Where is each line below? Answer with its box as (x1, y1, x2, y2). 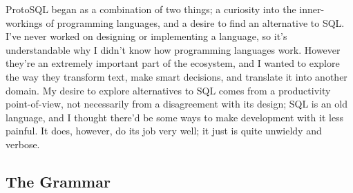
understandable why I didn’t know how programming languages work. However (6, 42, 341, 57)
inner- (299, 2, 325, 16)
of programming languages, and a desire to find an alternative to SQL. (46, 15, 345, 30)
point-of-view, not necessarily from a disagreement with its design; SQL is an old (6, 96, 348, 111)
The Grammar (6, 170, 111, 192)
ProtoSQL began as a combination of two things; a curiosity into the (6, 2, 296, 16)
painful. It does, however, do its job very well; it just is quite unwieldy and (6, 123, 322, 138)
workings (6, 15, 43, 30)
